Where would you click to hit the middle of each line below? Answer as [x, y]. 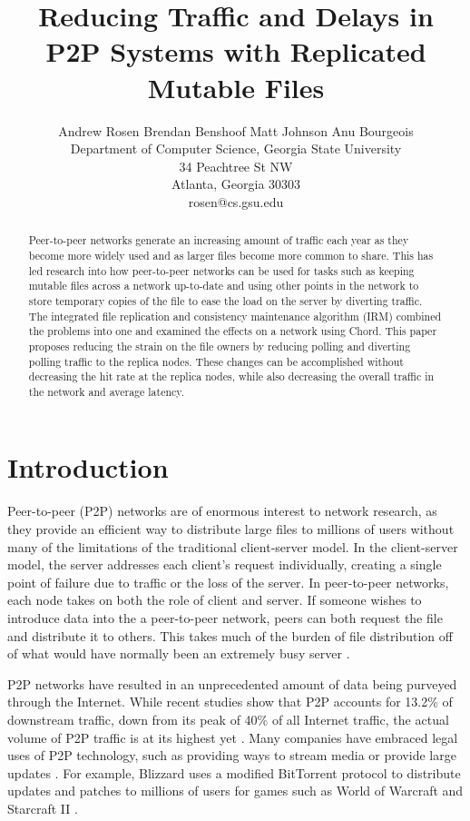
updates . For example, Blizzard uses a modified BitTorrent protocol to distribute [234, 772]
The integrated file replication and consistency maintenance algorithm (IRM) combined [235, 316]
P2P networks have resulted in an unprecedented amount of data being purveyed [232, 683]
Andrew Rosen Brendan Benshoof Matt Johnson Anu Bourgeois [236, 130]
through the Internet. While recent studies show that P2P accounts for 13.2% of [230, 702]
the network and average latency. [106, 391]
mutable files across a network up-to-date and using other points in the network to [224, 286]
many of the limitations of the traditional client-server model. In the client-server [233, 546]
